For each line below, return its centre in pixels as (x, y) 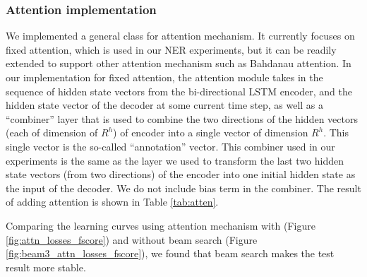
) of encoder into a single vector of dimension (211, 132)
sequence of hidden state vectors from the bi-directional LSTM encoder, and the (179, 91)
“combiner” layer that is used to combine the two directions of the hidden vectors (182, 118)
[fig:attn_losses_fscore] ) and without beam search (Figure (132, 239)
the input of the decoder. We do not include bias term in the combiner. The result (183, 188)
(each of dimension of (52, 132)
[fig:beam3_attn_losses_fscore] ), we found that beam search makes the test (170, 253)
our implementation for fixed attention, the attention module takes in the (164, 77)
